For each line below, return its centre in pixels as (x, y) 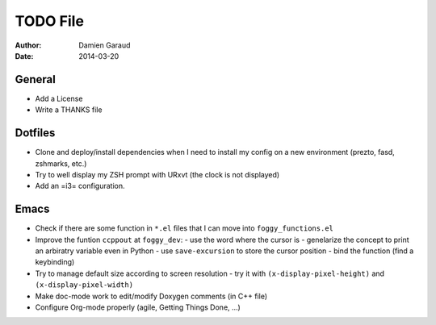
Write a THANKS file (69, 110)
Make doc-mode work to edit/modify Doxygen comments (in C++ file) (151, 296)
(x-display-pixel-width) (84, 285)
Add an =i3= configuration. (80, 186)
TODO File (50, 21)
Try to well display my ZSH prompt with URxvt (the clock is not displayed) (157, 174)
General (36, 79)
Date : (24, 56)
